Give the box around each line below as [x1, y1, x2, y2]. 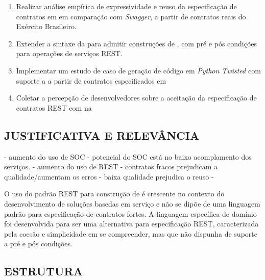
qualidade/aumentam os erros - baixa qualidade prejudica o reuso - [4, 171, 214, 182]
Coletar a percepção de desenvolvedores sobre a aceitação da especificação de [16, 92, 257, 103]
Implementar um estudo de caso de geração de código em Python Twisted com [16, 65, 261, 75]
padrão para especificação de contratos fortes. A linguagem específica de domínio [4, 208, 257, 219]
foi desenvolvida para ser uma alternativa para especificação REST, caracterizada [4, 218, 259, 229]
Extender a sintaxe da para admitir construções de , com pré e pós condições [16, 38, 257, 48]
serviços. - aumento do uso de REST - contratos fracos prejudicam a [4, 161, 218, 172]
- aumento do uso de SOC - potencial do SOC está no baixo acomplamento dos [4, 151, 252, 162]
